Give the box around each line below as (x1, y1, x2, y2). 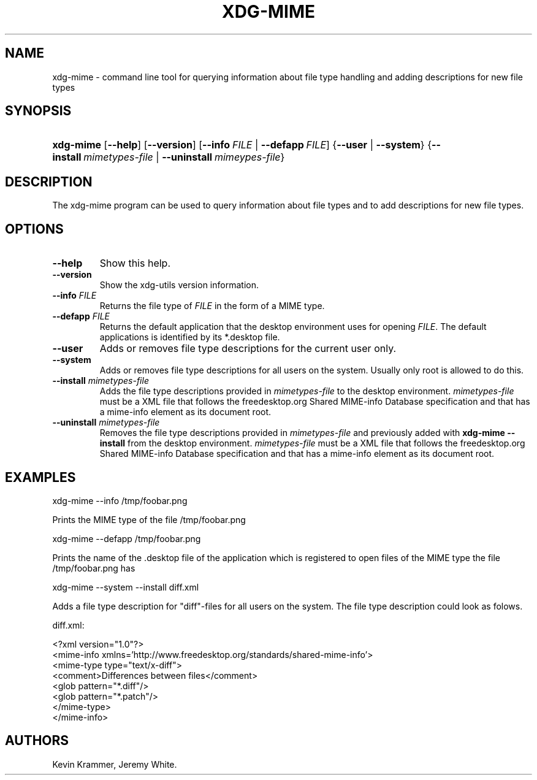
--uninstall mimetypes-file (52, 417, 160, 428)
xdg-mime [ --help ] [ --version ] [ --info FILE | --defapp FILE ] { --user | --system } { (52, 139, 432, 151)
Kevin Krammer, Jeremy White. (52, 759, 177, 770)
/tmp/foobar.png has (52, 562, 135, 573)
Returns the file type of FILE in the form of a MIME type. (99, 300, 325, 312)
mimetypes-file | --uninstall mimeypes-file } (83, 151, 285, 164)
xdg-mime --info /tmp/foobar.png (52, 495, 188, 506)
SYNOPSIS (5, 103, 72, 119)
